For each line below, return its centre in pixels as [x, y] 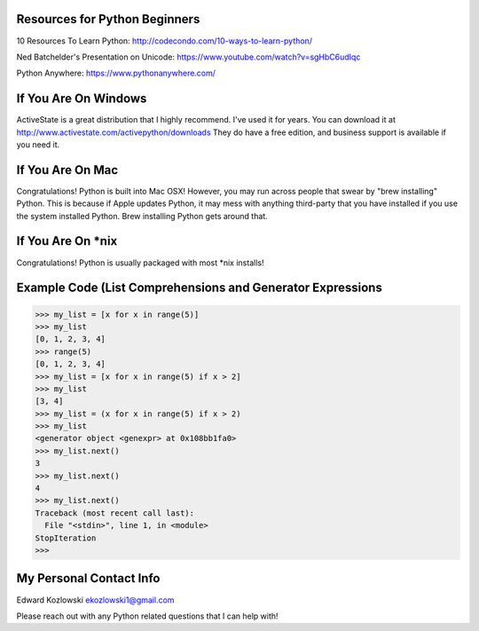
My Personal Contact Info [88, 578]
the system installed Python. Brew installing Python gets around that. [142, 216]
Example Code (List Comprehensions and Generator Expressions [200, 288]
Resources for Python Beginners [108, 19]
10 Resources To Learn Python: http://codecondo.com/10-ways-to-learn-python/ [164, 41]
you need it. [38, 144]
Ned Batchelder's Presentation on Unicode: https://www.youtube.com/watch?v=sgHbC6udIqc [188, 57]
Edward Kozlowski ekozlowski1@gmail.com [95, 600]
